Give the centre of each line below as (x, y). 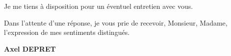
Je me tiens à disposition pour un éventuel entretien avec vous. (99, 6)
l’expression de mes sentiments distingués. (67, 32)
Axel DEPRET (30, 48)
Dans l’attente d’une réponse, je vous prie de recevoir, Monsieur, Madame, (116, 22)
